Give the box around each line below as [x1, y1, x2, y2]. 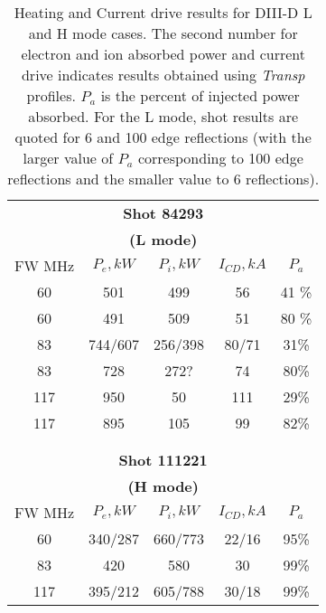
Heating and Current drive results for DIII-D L [14, 2, 312, 23]
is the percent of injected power [100, 85, 300, 106]
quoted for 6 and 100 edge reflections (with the [14, 127, 312, 147]
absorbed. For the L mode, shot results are [28, 106, 299, 127]
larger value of [23, 147, 114, 168]
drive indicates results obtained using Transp [21, 64, 305, 85]
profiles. [26, 85, 76, 106]
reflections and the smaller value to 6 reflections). [7, 168, 320, 189]
